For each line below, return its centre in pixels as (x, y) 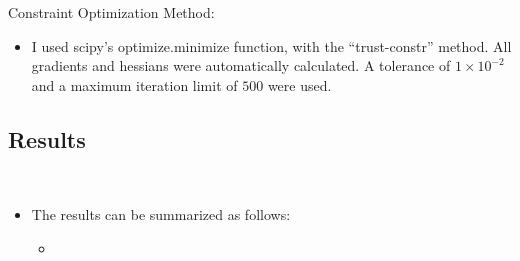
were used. (299, 84)
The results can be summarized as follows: (161, 214)
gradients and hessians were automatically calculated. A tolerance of (241, 65)
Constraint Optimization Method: (111, 12)
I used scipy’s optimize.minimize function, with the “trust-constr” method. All (271, 45)
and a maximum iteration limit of (134, 84)
